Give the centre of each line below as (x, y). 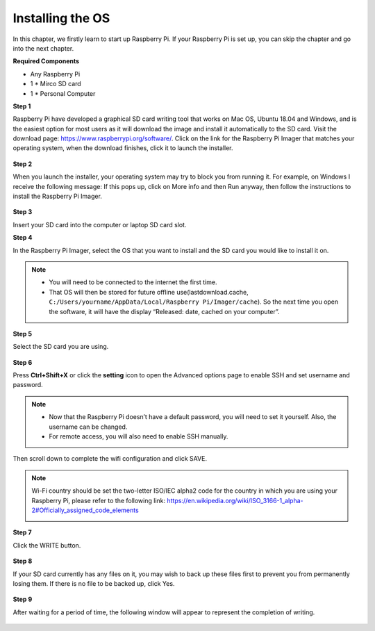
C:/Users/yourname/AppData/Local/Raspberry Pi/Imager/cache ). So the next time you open (194, 302)
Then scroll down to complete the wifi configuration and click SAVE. (110, 459)
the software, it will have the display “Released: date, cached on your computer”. (164, 311)
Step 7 (22, 532)
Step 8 (23, 561)
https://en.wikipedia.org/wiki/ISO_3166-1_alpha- (235, 500)
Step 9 (23, 599)
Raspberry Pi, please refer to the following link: (99, 500)
